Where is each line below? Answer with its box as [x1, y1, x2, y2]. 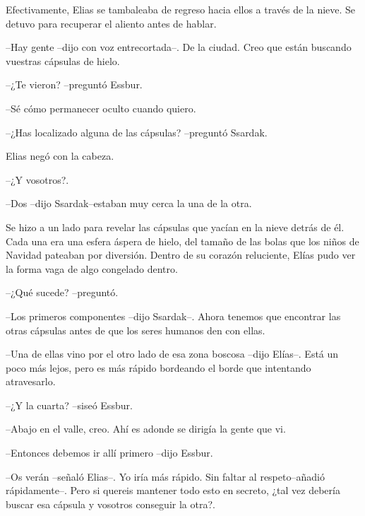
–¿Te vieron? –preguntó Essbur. [6, 77, 143, 92]
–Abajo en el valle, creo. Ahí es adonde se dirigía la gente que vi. [6, 421, 286, 436]
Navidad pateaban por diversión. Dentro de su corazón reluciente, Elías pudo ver [6, 247, 356, 262]
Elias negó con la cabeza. [6, 148, 114, 163]
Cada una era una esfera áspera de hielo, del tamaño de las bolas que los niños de [6, 233, 359, 248]
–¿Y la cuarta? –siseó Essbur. [6, 397, 133, 412]
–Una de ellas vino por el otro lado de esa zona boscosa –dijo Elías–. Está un [6, 346, 339, 361]
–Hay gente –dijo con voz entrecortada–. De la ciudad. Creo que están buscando [6, 40, 352, 54]
